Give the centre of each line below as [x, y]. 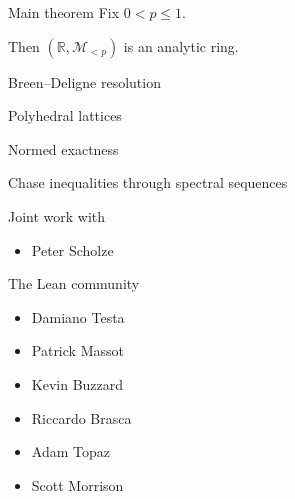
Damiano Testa [78, 316]
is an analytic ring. [181, 45]
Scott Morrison [77, 484]
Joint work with [57, 215]
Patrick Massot [77, 350]
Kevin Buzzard [77, 383]
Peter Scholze [72, 249]
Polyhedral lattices [65, 115]
